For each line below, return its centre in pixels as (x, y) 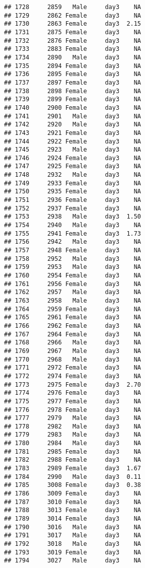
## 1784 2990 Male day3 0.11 (73, 477)
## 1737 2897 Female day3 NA (73, 82)
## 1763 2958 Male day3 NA (73, 300)
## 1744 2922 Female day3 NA (73, 141)
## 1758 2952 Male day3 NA (73, 259)
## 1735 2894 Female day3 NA (73, 66)
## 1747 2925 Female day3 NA (73, 166)
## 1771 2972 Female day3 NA (73, 368)
